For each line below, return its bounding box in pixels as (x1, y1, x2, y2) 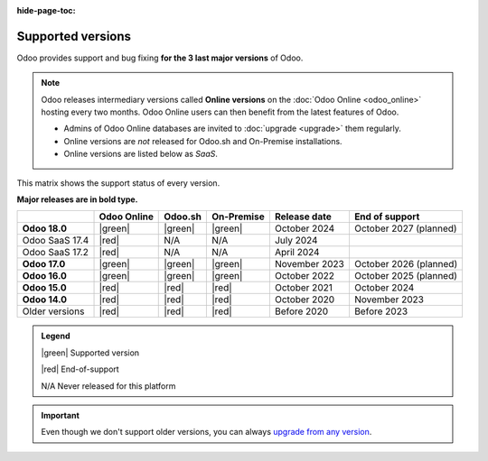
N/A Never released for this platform (41, 380, 176, 392)
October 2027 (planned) (353, 222, 457, 235)
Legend (41, 330, 70, 342)
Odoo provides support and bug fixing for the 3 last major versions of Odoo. (16, 52, 304, 63)
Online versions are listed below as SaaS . (63, 149, 219, 160)
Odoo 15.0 (22, 281, 67, 294)
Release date (274, 210, 332, 223)
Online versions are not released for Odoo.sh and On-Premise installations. (63, 135, 343, 146)
